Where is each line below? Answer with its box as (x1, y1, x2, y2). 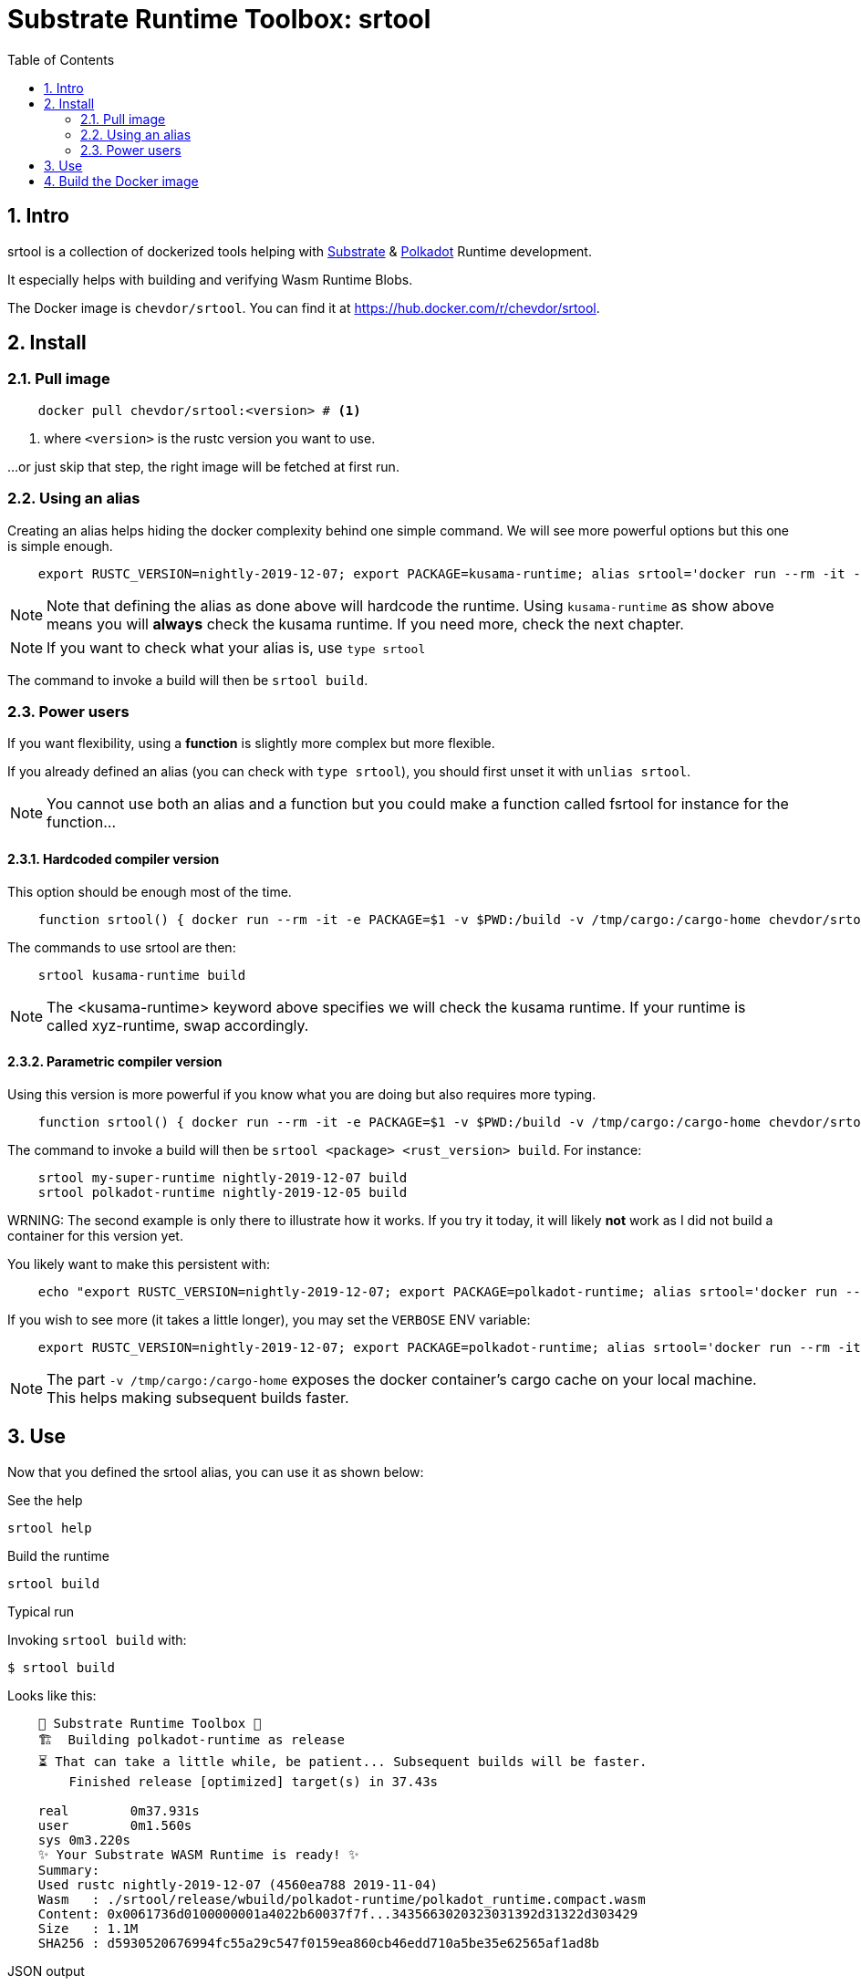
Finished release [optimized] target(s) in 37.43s (68, 1773, 439, 1789)
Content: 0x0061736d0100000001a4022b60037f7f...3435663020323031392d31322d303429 (37, 1906, 638, 1921)
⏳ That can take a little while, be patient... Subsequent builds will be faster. (37, 1753, 648, 1769)
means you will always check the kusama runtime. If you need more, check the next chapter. (47, 614, 684, 633)
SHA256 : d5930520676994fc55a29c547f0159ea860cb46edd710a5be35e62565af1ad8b (37, 1935, 600, 1950)
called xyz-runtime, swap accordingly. (47, 1015, 309, 1035)
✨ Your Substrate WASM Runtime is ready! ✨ (37, 1846, 359, 1862)
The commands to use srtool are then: (7, 939, 236, 955)
